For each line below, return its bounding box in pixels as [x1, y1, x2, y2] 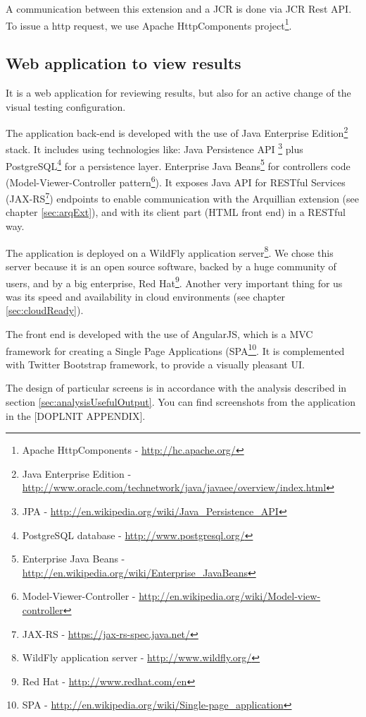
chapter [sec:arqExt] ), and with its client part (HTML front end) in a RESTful [6, 205, 346, 219]
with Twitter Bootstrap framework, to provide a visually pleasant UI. [6, 356, 305, 371]
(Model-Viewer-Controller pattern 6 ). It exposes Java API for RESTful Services [6, 172, 346, 189]
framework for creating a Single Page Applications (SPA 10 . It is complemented [6, 341, 345, 358]
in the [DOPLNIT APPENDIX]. [6, 408, 146, 423]
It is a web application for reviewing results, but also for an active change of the [6, 85, 351, 100]
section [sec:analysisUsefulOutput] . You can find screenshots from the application [6, 394, 355, 409]
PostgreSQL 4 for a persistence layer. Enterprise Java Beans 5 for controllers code [6, 156, 351, 173]
